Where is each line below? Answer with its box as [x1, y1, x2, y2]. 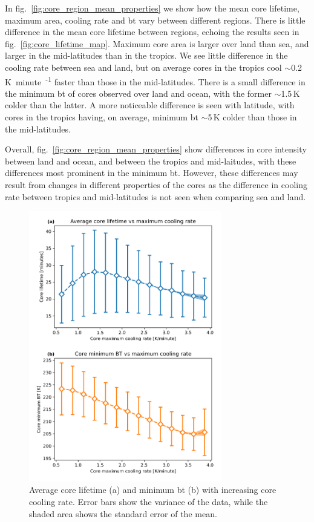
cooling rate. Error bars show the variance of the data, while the [29, 495, 268, 508]
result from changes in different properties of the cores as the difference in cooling [5, 178, 307, 191]
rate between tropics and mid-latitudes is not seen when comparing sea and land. [5, 190, 306, 203]
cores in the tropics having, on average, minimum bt [5, 111, 198, 123]
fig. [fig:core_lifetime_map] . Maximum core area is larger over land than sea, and [5, 37, 309, 50]
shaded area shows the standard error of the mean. [29, 507, 217, 520]
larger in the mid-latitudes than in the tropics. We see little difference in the [5, 49, 288, 62]
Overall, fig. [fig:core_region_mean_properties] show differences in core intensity [5, 143, 307, 155]
